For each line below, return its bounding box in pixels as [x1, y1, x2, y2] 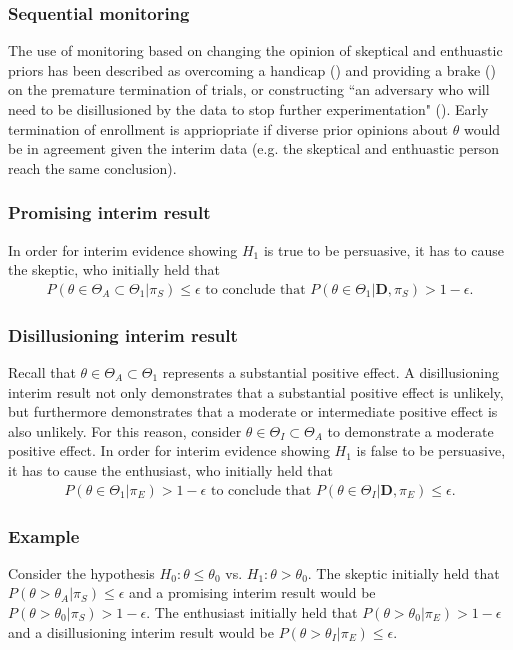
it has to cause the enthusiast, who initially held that [8, 460, 334, 480]
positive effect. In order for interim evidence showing [8, 440, 330, 461]
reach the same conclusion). [8, 157, 177, 178]
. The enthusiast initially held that [146, 602, 358, 623]
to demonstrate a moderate [327, 420, 494, 441]
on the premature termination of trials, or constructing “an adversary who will [8, 79, 490, 100]
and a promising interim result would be [129, 582, 376, 603]
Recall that [8, 362, 76, 383]
